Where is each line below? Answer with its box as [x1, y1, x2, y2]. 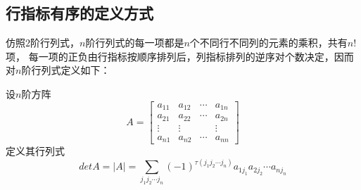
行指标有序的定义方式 [6, 2, 153, 24]
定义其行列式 [6, 144, 65, 158]
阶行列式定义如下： [21, 63, 110, 77]
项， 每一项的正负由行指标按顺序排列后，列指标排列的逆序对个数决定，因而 [6, 49, 354, 63]
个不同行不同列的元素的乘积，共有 [189, 35, 348, 50]
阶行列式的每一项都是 [85, 35, 184, 50]
